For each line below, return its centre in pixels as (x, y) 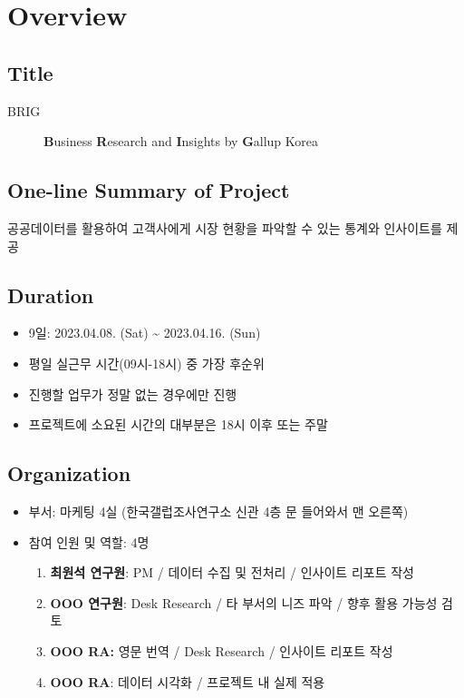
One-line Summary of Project (149, 190)
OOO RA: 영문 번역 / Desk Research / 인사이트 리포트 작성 (222, 650)
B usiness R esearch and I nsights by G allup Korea (181, 141)
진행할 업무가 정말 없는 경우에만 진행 (133, 393)
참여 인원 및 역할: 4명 (89, 541)
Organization (69, 473)
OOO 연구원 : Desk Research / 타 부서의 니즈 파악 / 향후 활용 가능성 (244, 602)
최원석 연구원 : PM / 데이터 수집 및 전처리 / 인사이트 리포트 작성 (232, 572)
